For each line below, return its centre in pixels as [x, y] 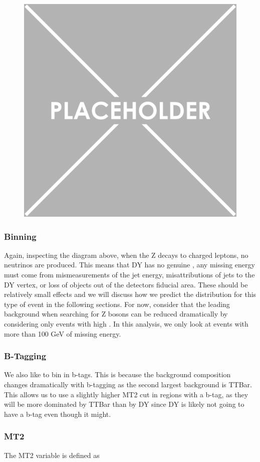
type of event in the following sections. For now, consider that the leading [117, 304]
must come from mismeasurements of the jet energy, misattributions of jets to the [129, 274]
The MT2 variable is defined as [52, 455]
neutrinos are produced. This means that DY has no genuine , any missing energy [129, 265]
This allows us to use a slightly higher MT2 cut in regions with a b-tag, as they [126, 394]
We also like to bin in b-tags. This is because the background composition [117, 374]
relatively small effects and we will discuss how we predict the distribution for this [130, 294]
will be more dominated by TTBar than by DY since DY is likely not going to [124, 404]
